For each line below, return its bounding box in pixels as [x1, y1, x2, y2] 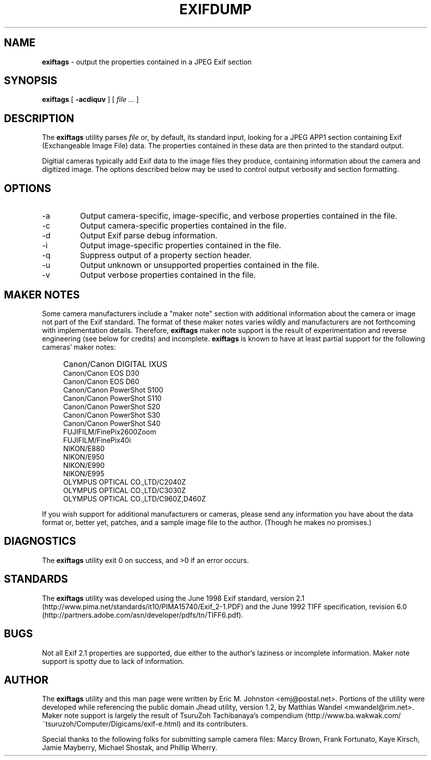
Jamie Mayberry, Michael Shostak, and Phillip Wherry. [42, 743, 217, 752]
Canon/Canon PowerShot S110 [63, 394, 162, 402]
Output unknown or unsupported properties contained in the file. [80, 260, 319, 270]
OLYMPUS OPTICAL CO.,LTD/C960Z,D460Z [63, 494, 206, 503]
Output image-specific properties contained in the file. [80, 240, 281, 251]
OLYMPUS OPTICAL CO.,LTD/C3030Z [63, 486, 186, 495]
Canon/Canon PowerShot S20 [63, 402, 160, 411]
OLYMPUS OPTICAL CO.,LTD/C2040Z [63, 477, 186, 486]
